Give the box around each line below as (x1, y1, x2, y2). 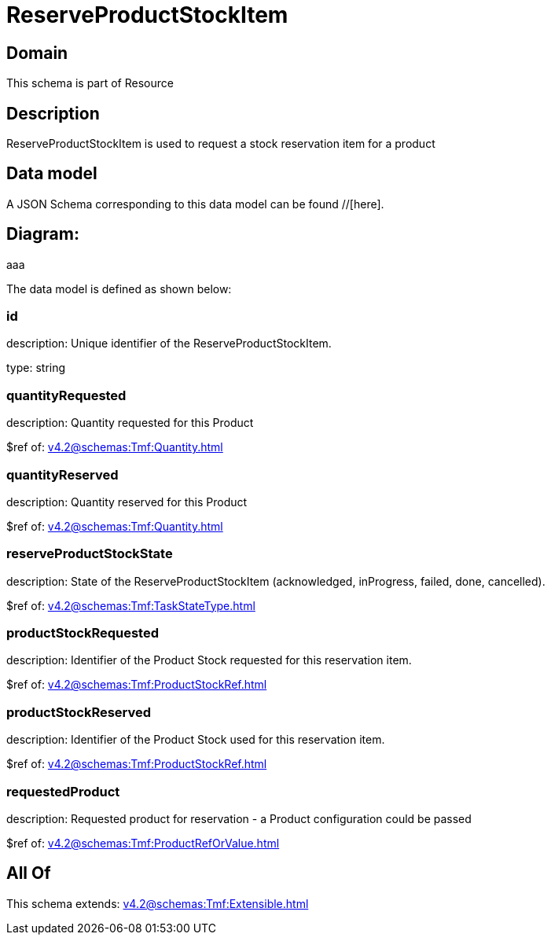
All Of (6, 863, 51, 884)
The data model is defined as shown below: (6, 281, 232, 296)
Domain (6, 42, 68, 63)
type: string (6, 361, 66, 375)
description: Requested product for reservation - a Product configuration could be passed (6, 811, 472, 825)
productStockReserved (6, 704, 152, 720)
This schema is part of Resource (6, 76, 174, 90)
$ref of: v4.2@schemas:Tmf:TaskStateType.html (6, 598, 255, 612)
